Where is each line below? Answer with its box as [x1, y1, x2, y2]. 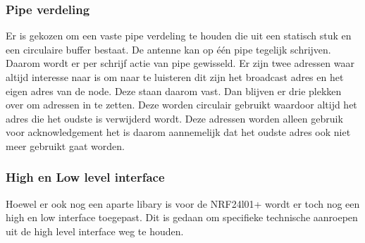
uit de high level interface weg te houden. [6, 223, 184, 238]
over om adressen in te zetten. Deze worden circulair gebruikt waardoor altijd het [6, 97, 357, 112]
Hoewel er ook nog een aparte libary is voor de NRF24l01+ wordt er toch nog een [6, 196, 360, 211]
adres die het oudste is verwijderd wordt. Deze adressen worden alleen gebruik [6, 111, 343, 125]
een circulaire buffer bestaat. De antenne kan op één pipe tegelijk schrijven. [6, 42, 331, 56]
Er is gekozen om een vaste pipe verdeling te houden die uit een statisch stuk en [6, 28, 352, 43]
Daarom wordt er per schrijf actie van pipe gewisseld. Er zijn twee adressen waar [6, 56, 354, 70]
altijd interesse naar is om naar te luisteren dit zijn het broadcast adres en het [6, 70, 344, 84]
